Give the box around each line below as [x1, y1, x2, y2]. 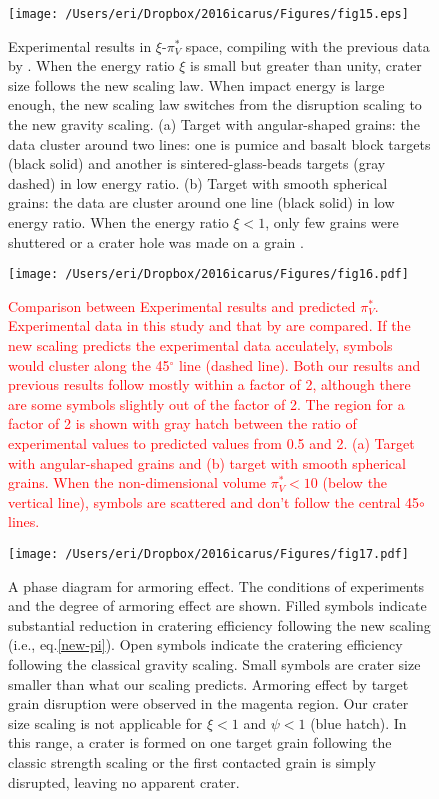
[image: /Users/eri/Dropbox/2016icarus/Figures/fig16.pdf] [8, 267, 409, 282]
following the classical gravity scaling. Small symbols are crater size [8, 654, 421, 674]
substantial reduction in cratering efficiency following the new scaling [8, 614, 431, 635]
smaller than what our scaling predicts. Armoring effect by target [8, 673, 409, 694]
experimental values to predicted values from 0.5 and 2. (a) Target [8, 433, 415, 453]
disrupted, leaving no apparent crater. [8, 771, 240, 792]
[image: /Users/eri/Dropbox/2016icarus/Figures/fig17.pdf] [8, 546, 409, 561]
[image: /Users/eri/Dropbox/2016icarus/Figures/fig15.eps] [8, 7, 409, 21]
